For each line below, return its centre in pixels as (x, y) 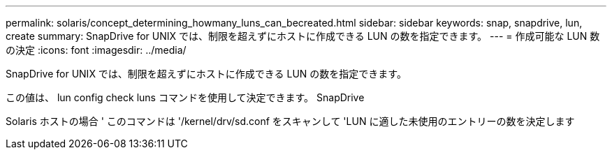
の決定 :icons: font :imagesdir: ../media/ (96, 50)
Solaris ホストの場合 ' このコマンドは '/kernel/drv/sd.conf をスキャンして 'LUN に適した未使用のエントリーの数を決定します (290, 121)
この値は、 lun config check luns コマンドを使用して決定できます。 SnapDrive (185, 97)
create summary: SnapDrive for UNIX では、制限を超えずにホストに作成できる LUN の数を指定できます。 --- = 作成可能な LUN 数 (303, 36)
